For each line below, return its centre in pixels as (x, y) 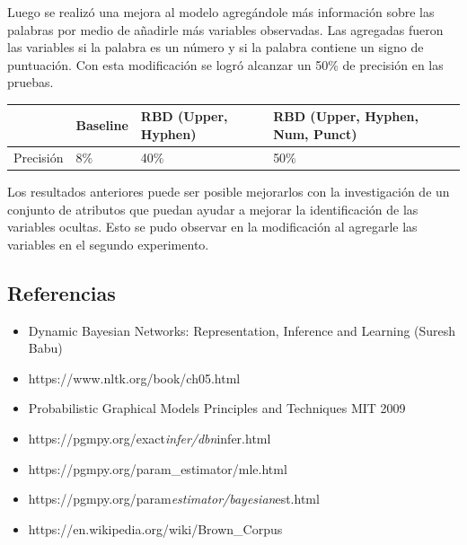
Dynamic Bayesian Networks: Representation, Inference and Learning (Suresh (242, 330)
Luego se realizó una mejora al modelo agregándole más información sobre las (221, 12)
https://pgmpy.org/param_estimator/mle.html (158, 468)
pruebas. (31, 82)
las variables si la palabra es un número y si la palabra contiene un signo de (216, 47)
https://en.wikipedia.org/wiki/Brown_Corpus (155, 528)
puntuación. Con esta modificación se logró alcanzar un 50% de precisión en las (225, 64)
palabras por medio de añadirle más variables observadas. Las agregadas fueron (225, 29)
